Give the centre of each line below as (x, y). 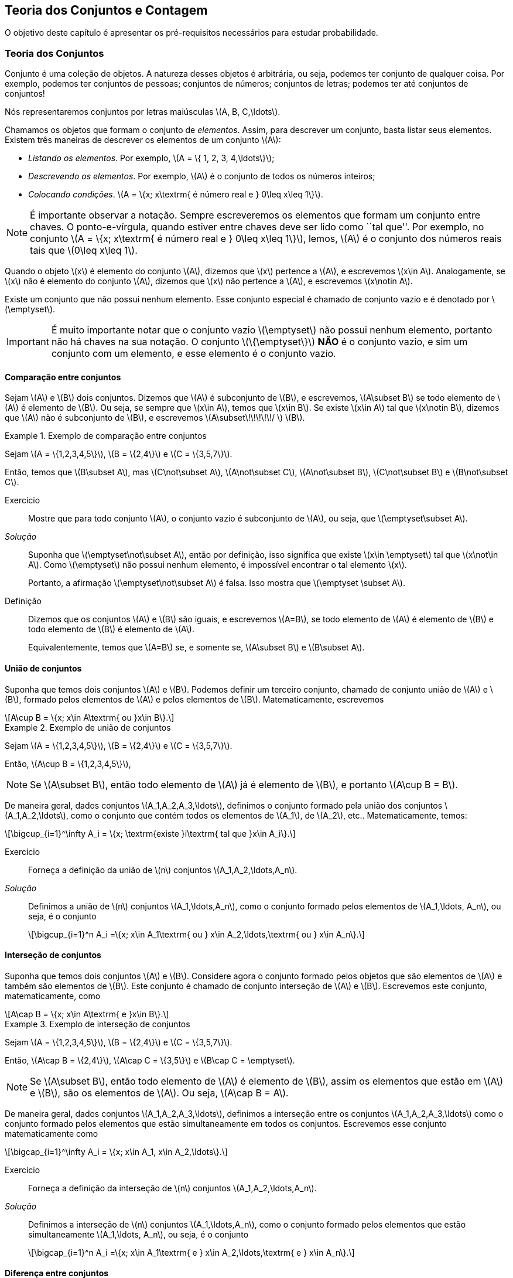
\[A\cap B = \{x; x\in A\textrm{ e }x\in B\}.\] (87, 1014)
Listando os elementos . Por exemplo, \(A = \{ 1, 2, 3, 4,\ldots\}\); (151, 158)
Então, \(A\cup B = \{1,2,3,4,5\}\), (68, 764)
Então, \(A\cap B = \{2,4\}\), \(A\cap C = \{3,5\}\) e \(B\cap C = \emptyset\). (150, 1060)
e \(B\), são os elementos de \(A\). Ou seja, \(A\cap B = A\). (159, 1093)
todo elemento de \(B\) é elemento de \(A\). (111, 629)
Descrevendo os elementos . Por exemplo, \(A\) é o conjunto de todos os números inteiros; (202, 176)
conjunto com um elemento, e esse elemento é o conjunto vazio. (194, 354)
